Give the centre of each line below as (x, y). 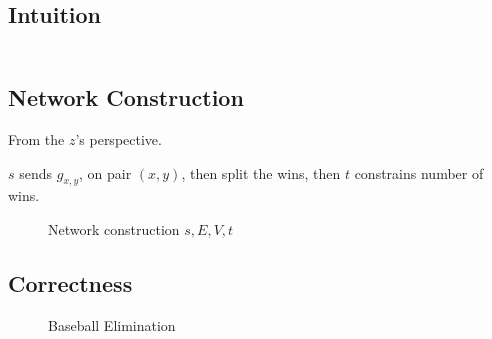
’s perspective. (118, 138)
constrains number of (419, 172)
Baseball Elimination (112, 324)
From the (36, 138)
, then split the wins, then (261, 172)
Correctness (70, 282)
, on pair (105, 172)
